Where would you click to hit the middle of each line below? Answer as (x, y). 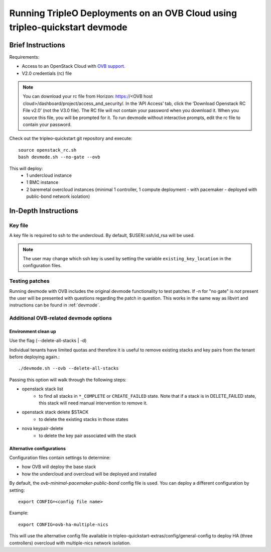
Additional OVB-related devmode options (61, 318)
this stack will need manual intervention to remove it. (93, 403)
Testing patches (29, 281)
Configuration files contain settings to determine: (60, 458)
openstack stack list (43, 389)
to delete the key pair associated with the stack (88, 435)
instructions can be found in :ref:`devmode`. (55, 305)
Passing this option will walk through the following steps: (68, 380)
